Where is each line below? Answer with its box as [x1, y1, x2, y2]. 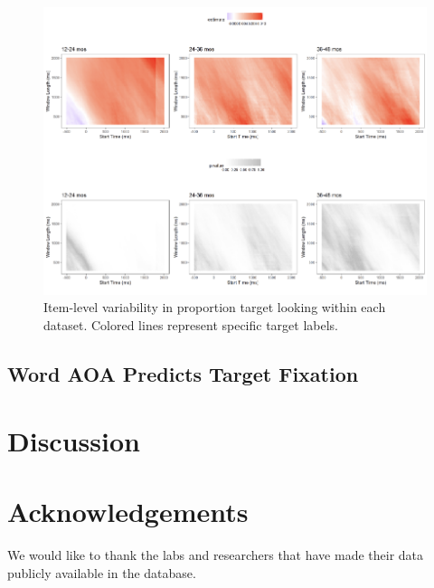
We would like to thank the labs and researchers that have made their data [7, 545, 424, 564]
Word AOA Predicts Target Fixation [7, 360, 359, 388]
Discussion [7, 422, 140, 459]
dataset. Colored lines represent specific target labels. [43, 316, 339, 335]
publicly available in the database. [7, 563, 196, 582]
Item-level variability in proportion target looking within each [43, 298, 386, 317]
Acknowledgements [7, 493, 249, 529]
